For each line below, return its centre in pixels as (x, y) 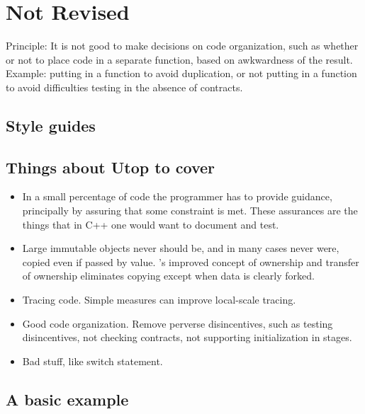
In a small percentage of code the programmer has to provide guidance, (177, 196)
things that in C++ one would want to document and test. (151, 224)
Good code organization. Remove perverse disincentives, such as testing (178, 323)
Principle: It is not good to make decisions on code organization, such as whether (182, 46)
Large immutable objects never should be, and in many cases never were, (181, 248)
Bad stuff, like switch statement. (92, 361)
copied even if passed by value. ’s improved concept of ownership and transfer (191, 261)
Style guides (51, 125)
